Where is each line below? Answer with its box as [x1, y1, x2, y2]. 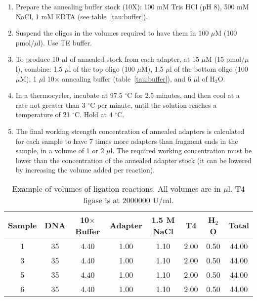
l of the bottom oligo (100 [170, 63, 248, 74]
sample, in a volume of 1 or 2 [15, 145, 104, 156]
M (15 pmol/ [206, 54, 245, 64]
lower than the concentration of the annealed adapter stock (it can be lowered [15, 155, 252, 165]
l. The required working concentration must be [110, 145, 252, 156]
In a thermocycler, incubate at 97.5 [15, 90, 123, 100]
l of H [197, 73, 215, 84]
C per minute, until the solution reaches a [90, 99, 217, 110]
